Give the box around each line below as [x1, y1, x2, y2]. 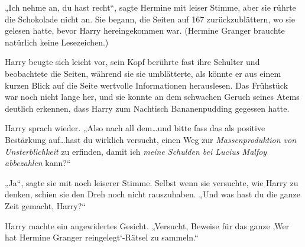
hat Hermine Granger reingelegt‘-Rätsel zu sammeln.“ [5, 231, 199, 243]
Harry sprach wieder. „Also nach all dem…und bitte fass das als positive [5, 122, 265, 134]
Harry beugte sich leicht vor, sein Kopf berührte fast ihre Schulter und [5, 56, 260, 68]
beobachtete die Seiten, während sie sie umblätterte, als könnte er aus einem [5, 67, 281, 79]
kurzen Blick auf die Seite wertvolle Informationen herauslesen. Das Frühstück [5, 79, 288, 91]
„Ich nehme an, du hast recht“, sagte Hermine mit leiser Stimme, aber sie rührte [5, 1, 296, 13]
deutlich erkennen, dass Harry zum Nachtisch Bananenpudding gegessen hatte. [5, 102, 290, 114]
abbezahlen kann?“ [5, 157, 71, 169]
